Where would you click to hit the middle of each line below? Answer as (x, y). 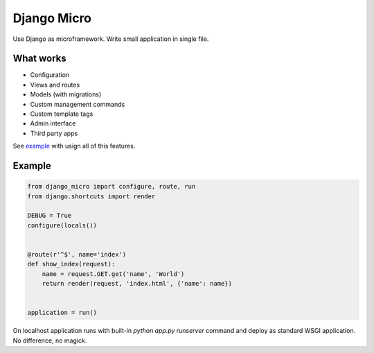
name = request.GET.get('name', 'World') (113, 274)
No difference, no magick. (50, 341)
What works (39, 59)
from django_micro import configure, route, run (112, 187)
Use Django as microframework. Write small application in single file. (111, 39)
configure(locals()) (62, 225)
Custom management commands (78, 104)
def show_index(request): (71, 264)
